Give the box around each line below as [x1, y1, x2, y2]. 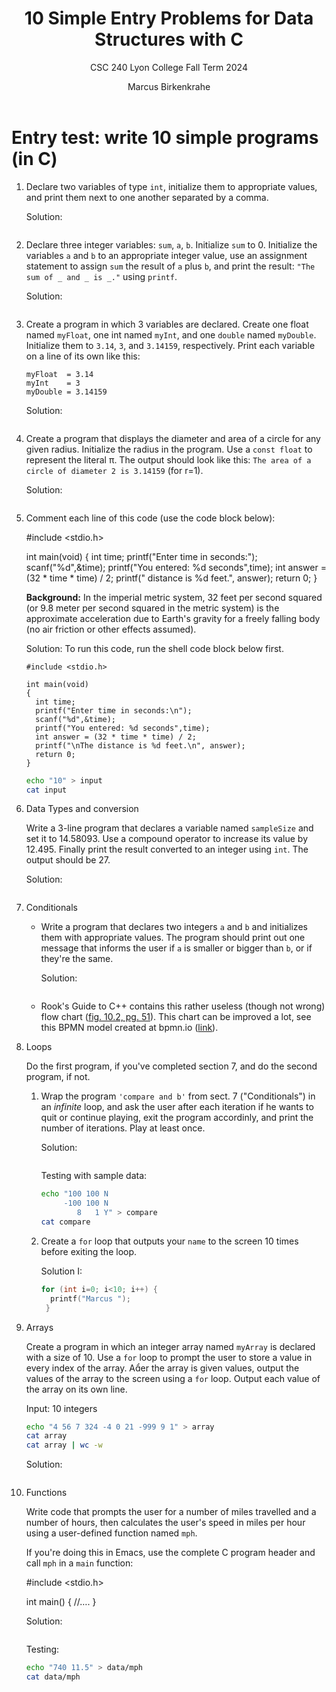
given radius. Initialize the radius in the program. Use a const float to [25, 443, 313, 455]
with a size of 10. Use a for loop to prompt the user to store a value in [25, 1351, 313, 1363]
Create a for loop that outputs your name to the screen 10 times [40, 1235, 299, 1247]
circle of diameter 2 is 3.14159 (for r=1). [25, 464, 204, 476]
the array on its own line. [25, 1383, 128, 1395]
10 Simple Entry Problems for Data [24, 7, 314, 30]
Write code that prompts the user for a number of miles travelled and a [25, 1506, 317, 1518]
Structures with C [94, 28, 244, 51]
